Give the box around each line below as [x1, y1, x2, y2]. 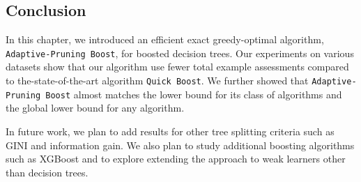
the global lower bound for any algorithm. [6, 100, 185, 115]
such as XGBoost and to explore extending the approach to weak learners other [6, 151, 346, 166]
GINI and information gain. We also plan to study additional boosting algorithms [6, 137, 355, 152]
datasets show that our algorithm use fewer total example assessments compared [6, 59, 349, 74]
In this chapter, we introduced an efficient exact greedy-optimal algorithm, [6, 32, 324, 47]
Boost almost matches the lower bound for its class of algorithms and [45, 86, 342, 101]
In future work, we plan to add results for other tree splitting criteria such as [6, 123, 335, 138]
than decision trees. [6, 165, 89, 179]
